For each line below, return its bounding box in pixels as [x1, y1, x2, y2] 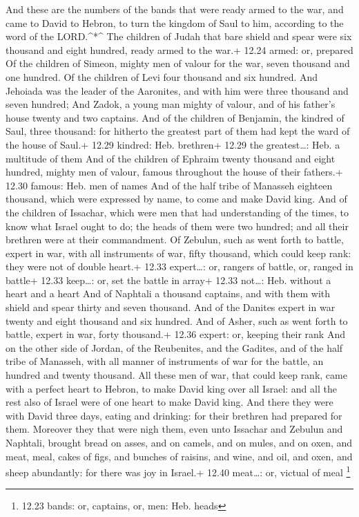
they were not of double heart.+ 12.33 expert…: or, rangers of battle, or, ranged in [6, 259, 353, 274]
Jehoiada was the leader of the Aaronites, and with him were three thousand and [6, 83, 349, 97]
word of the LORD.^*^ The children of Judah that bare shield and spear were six [6, 29, 352, 44]
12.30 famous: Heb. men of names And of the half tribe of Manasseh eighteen [6, 178, 333, 192]
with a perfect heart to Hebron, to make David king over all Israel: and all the [6, 381, 337, 395]
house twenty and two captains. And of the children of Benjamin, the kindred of [6, 110, 345, 124]
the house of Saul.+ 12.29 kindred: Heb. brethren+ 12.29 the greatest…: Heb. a [6, 137, 340, 151]
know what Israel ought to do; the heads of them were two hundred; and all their [6, 218, 349, 233]
